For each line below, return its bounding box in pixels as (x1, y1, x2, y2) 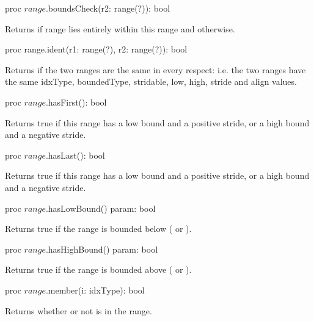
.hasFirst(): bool (45, 95, 107, 108)
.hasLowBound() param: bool (45, 201, 156, 214)
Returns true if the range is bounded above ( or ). (5, 263, 192, 276)
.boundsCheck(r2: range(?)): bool (45, 2, 170, 14)
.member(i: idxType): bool (45, 283, 145, 296)
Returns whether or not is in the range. (5, 304, 152, 317)
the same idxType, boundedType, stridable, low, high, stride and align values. (5, 75, 297, 88)
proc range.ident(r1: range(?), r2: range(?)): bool (5, 43, 188, 56)
